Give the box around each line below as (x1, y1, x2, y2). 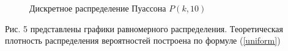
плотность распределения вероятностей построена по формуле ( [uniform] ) (5, 34, 281, 47)
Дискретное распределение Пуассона (29, 2, 166, 14)
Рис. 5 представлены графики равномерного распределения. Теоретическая (5, 22, 283, 35)
